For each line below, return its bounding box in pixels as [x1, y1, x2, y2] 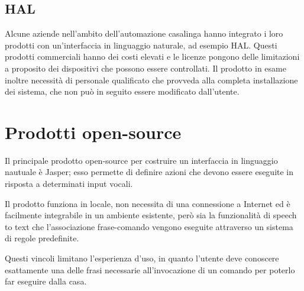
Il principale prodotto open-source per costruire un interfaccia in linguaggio [5, 154, 278, 166]
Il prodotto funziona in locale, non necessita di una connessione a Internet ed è [5, 197, 290, 209]
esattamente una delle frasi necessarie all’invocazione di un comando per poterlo [5, 263, 295, 276]
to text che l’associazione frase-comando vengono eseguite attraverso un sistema [5, 220, 293, 232]
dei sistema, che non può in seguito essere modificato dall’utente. [5, 85, 240, 98]
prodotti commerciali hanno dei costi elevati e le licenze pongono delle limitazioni [5, 50, 300, 63]
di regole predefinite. [5, 232, 79, 244]
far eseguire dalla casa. [5, 275, 87, 287]
